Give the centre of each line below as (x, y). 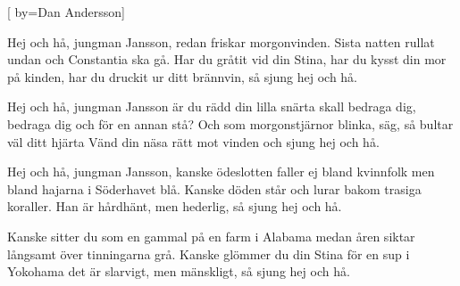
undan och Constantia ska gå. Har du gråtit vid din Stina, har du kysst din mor (227, 59)
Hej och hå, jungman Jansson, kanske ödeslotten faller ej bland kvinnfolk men (221, 172)
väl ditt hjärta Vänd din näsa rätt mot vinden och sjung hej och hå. (193, 141)
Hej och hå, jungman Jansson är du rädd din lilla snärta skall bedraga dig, (212, 106)
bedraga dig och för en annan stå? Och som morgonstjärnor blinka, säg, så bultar (230, 123)
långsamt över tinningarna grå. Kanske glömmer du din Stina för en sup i (209, 253)
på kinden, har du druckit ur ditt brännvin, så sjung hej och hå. (183, 76)
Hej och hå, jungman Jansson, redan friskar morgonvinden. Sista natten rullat (221, 41)
